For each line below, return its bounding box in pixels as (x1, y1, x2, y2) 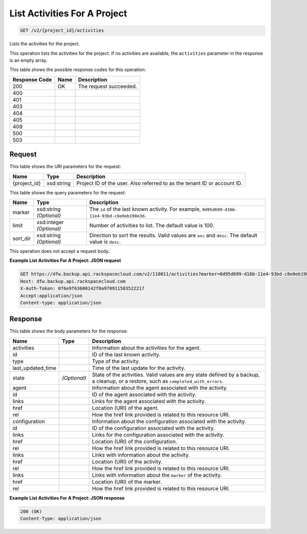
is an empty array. (9, 57, 48, 63)
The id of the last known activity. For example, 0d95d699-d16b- (89, 205, 237, 212)
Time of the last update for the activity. (92, 364, 186, 371)
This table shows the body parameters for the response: (9, 328, 128, 335)
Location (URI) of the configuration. (92, 438, 178, 445)
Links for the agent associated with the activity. (92, 397, 206, 405)
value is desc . (89, 238, 121, 245)
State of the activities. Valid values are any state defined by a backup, (92, 371, 260, 378)
